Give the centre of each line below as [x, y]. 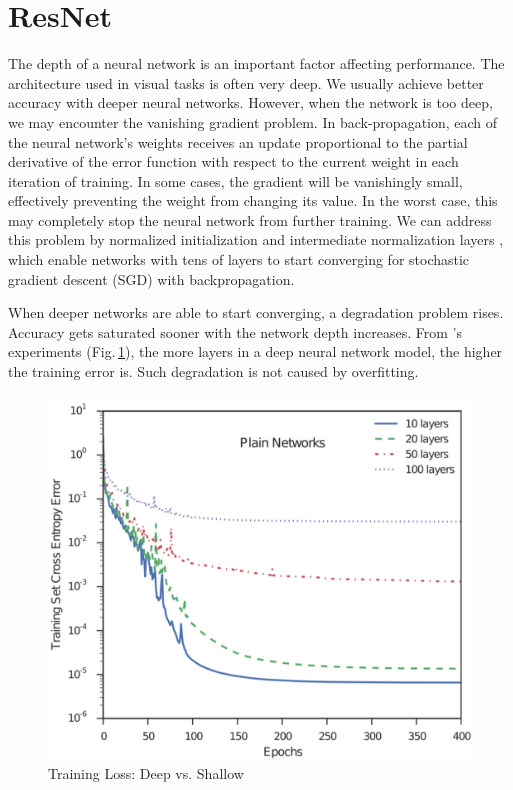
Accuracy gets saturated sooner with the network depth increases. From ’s [235, 331]
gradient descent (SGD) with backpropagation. [151, 278]
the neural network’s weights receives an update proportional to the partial [238, 141]
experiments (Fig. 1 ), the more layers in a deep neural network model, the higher [255, 351]
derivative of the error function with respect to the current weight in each [233, 161]
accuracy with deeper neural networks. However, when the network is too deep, [250, 102]
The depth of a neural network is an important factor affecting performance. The [256, 63]
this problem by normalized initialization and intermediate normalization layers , [256, 239]
